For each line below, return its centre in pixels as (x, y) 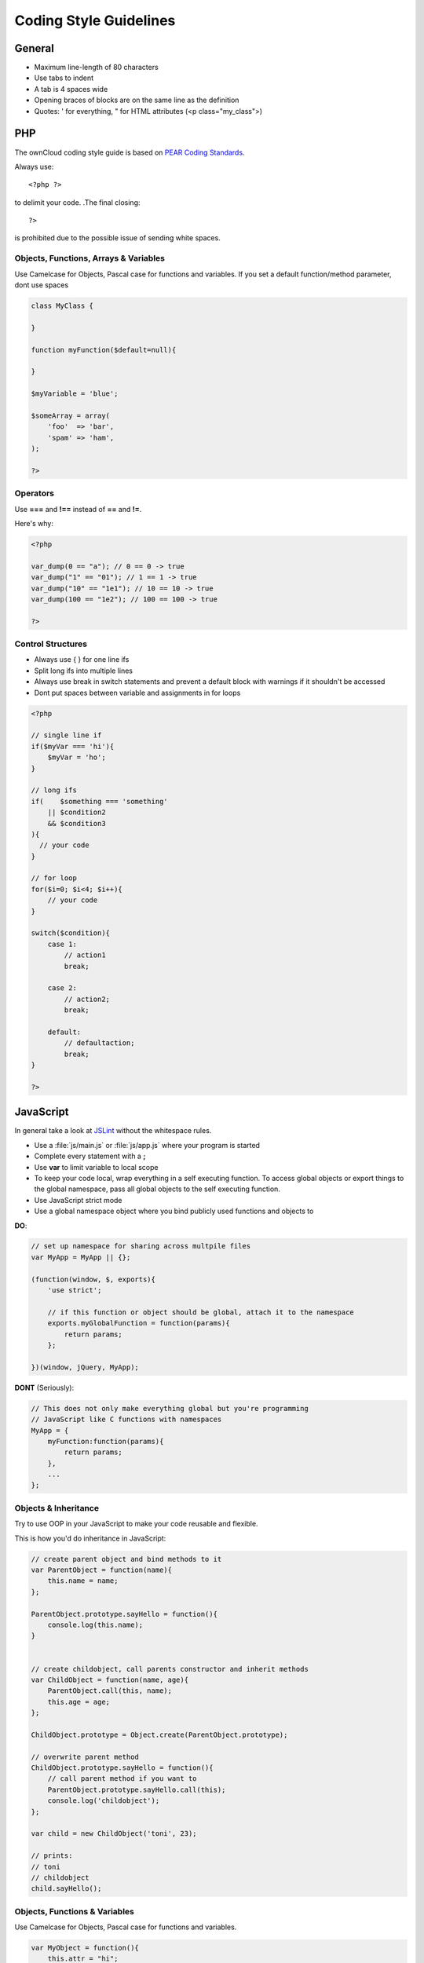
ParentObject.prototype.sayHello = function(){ (124, 1614)
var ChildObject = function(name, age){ (110, 1680)
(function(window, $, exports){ (93, 1279)
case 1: (62, 944)
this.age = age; (79, 1702)
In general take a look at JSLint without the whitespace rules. (113, 1131)
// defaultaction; (99, 1043)
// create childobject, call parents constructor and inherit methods (170, 1669)
